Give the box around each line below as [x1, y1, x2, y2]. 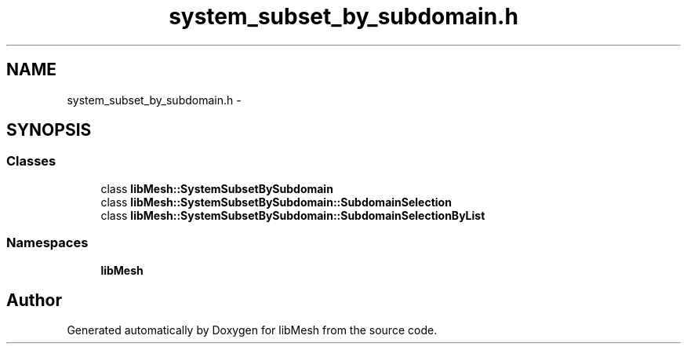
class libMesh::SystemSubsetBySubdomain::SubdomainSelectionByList [100, 208, 485, 222]
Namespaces [6, 235, 89, 251]
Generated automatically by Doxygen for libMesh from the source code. [67, 323, 438, 337]
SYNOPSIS [6, 120, 92, 140]
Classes [6, 153, 56, 170]
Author [6, 290, 62, 310]
